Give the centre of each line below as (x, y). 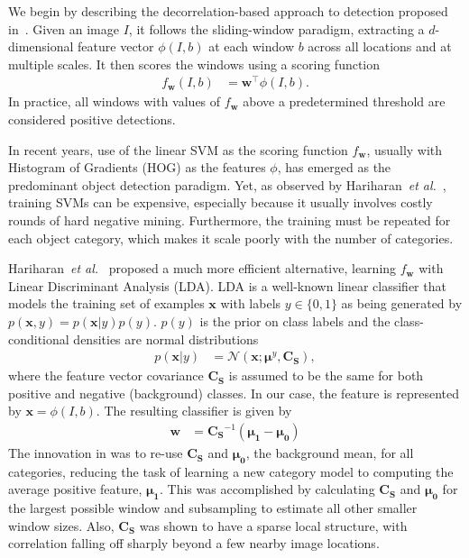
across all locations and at (380, 46)
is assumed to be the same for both (326, 375)
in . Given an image (64, 28)
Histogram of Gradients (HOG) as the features (137, 167)
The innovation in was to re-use (96, 453)
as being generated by (402, 303)
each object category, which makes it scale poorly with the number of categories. (231, 238)
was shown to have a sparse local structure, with (273, 525)
